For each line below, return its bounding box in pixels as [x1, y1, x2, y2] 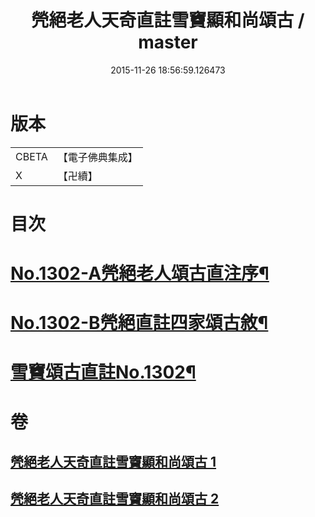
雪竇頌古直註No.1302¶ [10, 361, 197, 384]
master [138, 31, 198, 54]
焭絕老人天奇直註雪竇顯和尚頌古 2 [10, 491, 220, 508]
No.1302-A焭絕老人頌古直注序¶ [10, 262, 270, 285]
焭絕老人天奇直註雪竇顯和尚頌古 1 [10, 454, 217, 471]
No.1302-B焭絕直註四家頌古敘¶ [10, 312, 269, 335]
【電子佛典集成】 [57, 150, 138, 164]
